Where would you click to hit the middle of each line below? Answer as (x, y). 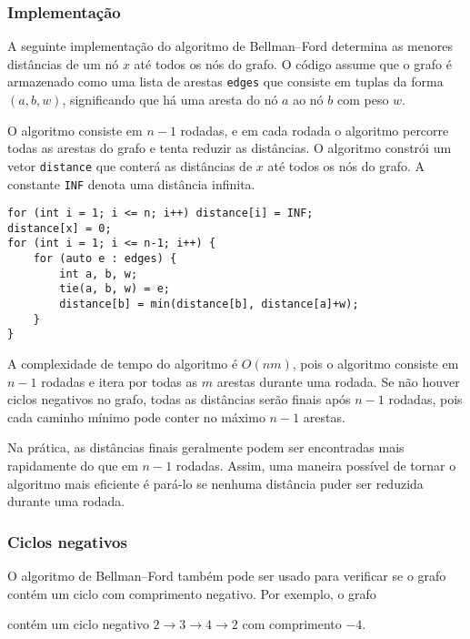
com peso (363, 100)
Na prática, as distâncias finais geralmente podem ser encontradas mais (206, 447)
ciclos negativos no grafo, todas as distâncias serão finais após (179, 399)
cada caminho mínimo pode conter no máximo (136, 416)
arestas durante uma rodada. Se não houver (338, 381)
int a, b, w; (99, 274)
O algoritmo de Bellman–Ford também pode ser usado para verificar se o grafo (227, 576)
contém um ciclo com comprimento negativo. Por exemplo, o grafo (192, 593)
